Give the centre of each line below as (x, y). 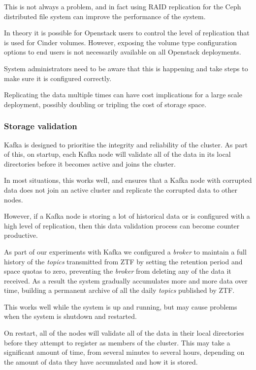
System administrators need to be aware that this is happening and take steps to (126, 68)
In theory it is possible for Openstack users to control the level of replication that (127, 33)
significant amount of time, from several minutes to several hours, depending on (124, 352)
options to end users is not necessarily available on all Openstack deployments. (123, 52)
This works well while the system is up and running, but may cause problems (121, 306)
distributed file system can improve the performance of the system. (105, 16)
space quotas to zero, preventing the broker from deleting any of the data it (118, 271)
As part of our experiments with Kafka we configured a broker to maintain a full (125, 251)
